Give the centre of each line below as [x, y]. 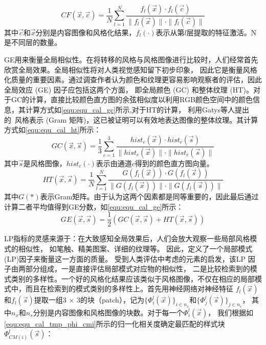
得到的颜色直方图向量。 [174, 163]
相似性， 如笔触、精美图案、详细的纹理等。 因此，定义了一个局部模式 [135, 248]
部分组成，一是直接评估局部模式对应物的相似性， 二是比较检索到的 [138, 269]
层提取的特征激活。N [221, 32]
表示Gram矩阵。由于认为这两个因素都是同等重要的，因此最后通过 [149, 197]
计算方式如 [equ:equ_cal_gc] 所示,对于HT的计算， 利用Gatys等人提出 [137, 110]
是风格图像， [45, 163]
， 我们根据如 [231, 312]
